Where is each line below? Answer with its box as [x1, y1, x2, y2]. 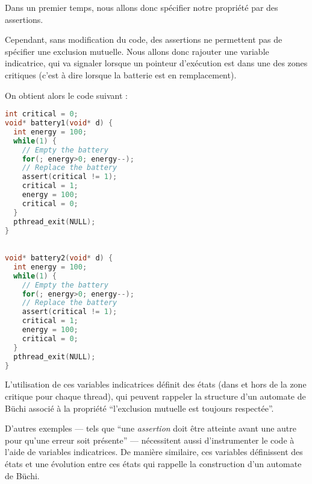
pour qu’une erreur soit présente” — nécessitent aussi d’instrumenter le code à [5, 433, 295, 446]
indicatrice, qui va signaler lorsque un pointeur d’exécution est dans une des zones [5, 57, 308, 69]
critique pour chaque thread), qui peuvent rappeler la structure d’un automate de [5, 390, 306, 403]
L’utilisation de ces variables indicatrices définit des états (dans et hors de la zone [5, 378, 307, 391]
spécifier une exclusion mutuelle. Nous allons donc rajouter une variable [5, 45, 269, 57]
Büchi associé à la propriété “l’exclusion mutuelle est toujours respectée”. [5, 401, 274, 414]
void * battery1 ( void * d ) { [5, 119, 113, 128]
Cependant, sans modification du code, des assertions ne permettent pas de [5, 33, 282, 46]
